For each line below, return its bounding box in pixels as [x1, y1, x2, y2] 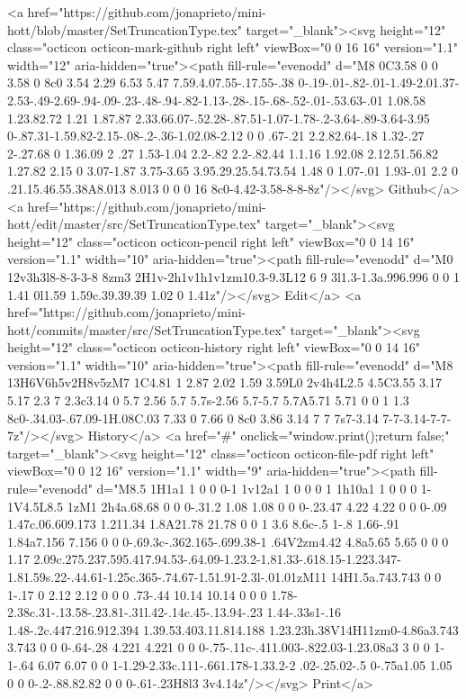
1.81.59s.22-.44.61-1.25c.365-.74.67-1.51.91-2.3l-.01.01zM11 [7, 567, 327, 586]
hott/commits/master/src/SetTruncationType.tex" [7, 320, 287, 339]
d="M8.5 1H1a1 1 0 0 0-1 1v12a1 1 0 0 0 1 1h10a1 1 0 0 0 [96, 479, 417, 498]
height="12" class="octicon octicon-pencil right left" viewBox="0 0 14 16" [7, 231, 415, 250]
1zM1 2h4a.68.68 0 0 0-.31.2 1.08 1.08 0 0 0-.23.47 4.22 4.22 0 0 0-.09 [67, 496, 447, 515]
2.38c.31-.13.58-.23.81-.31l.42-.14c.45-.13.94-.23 [7, 603, 263, 622]
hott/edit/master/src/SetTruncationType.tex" [7, 214, 262, 233]
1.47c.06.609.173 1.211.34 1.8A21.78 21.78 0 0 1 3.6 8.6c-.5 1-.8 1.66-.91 [7, 514, 399, 533]
